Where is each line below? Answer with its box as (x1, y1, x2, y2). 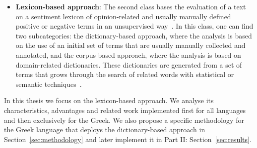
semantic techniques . (15, 78, 82, 89)
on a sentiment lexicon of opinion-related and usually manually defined (15, 11, 231, 21)
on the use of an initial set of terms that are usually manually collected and (15, 40, 246, 50)
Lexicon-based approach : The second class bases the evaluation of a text (15, 1, 246, 11)
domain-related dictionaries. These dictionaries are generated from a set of (15, 59, 242, 70)
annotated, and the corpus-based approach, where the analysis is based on (15, 49, 241, 60)
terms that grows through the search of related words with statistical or (15, 69, 234, 79)
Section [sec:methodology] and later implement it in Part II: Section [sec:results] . (4, 134, 252, 144)
